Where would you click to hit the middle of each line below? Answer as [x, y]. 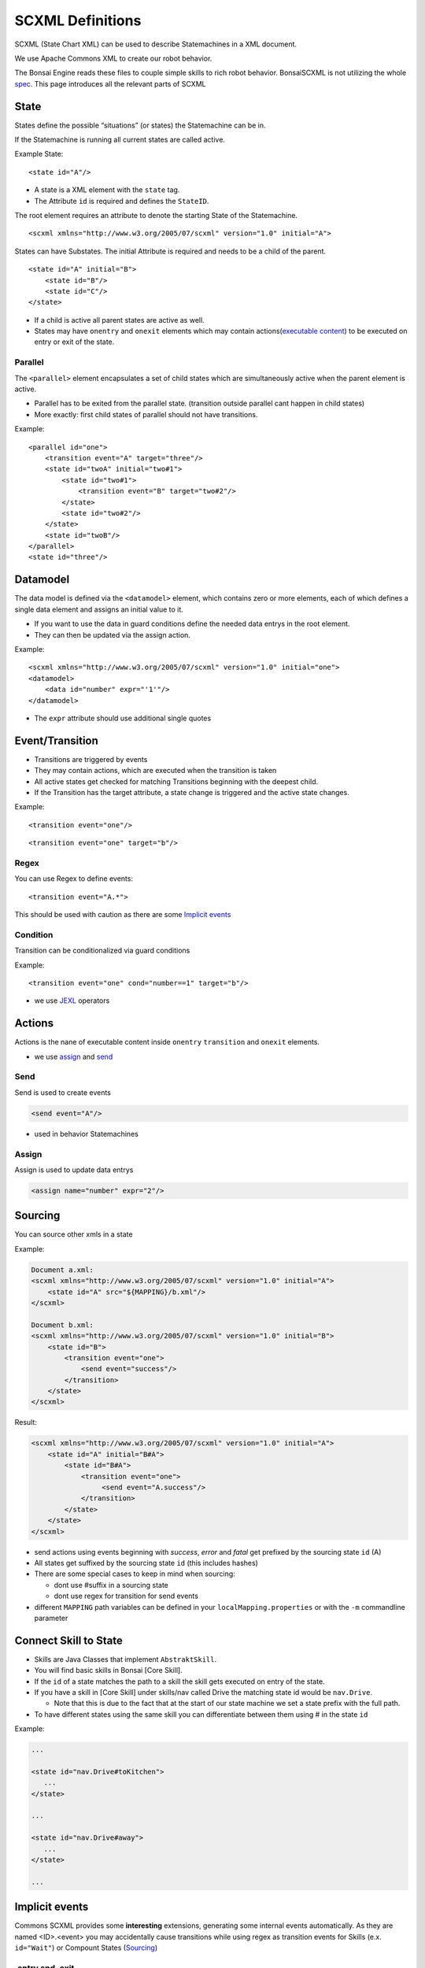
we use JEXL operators [72, 1001]
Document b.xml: [63, 1325]
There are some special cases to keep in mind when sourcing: [135, 1574]
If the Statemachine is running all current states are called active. [120, 140]
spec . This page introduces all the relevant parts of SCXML [110, 83]
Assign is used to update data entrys [74, 1170]
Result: [26, 1422]
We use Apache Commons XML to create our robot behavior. [113, 58]
